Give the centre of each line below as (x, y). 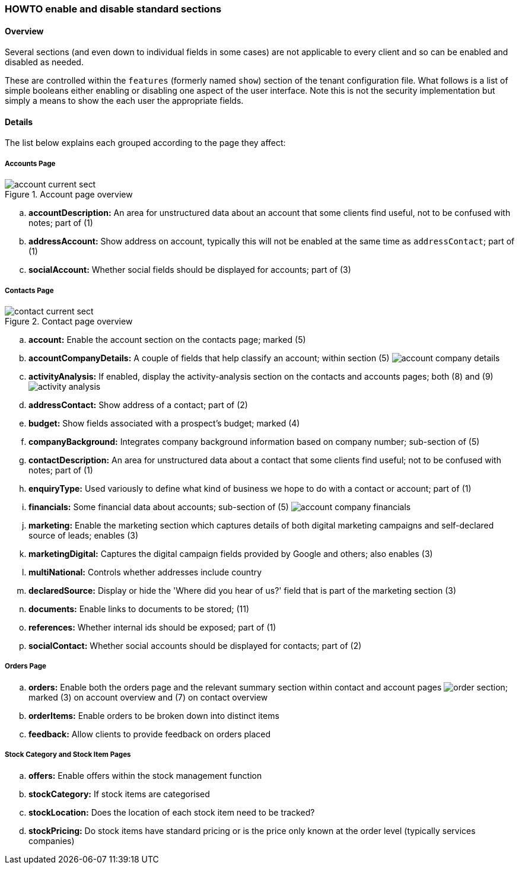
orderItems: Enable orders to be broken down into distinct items (154, 715)
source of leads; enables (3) (83, 535)
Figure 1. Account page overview (69, 195)
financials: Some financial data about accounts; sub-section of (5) (159, 507)
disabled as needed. (44, 62)
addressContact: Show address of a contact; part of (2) (138, 405)
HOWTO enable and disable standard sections (113, 9)
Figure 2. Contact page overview (69, 321)
